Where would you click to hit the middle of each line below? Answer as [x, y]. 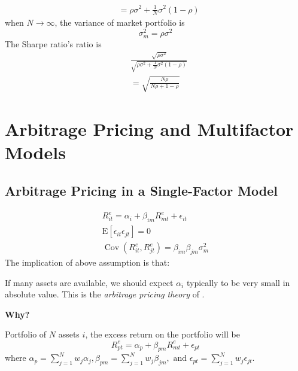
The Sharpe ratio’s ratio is [53, 43]
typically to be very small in [238, 282]
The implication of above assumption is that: [87, 262]
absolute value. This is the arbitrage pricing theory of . [105, 294]
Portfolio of [26, 334]
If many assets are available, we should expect [89, 282]
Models [35, 152]
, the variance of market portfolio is [120, 22]
